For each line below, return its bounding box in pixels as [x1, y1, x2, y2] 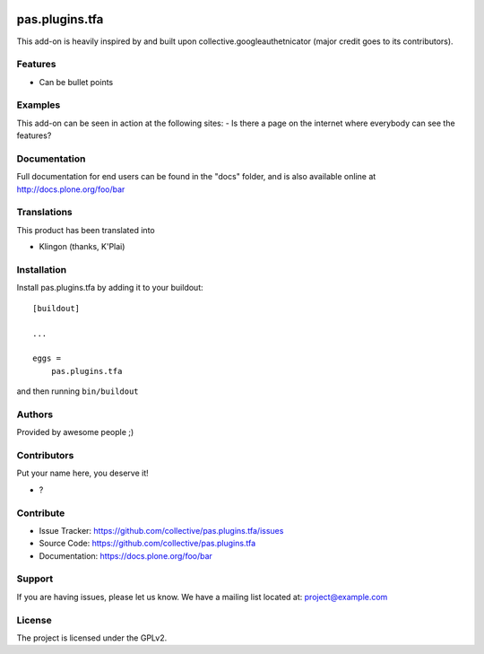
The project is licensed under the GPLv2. [16, 632, 168, 643]
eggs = [32, 353, 62, 363]
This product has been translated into [16, 224, 156, 235]
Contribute [16, 507, 65, 519]
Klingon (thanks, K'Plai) [39, 241, 125, 252]
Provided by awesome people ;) [16, 427, 134, 438]
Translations [16, 206, 73, 219]
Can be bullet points [39, 76, 114, 87]
